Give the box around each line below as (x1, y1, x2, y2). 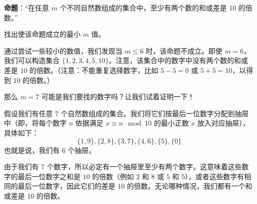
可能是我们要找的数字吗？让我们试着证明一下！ (41, 91, 195, 102)
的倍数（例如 (92, 171, 134, 181)
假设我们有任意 (4, 108, 53, 118)
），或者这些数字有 (184, 171, 244, 181)
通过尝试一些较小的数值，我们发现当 (4, 45, 122, 56)
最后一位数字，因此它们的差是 (17, 181, 115, 191)
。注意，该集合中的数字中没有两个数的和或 (108, 55, 248, 66)
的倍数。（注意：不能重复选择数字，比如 (29, 65, 159, 75)
